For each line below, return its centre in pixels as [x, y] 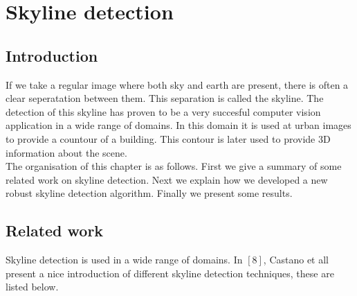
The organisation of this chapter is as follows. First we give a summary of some [174, 166]
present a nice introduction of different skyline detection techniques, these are [170, 273]
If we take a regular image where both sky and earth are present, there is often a [177, 84]
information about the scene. [66, 152]
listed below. [32, 287]
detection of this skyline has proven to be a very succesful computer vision [163, 111]
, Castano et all [296, 260]
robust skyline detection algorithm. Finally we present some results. [149, 193]
